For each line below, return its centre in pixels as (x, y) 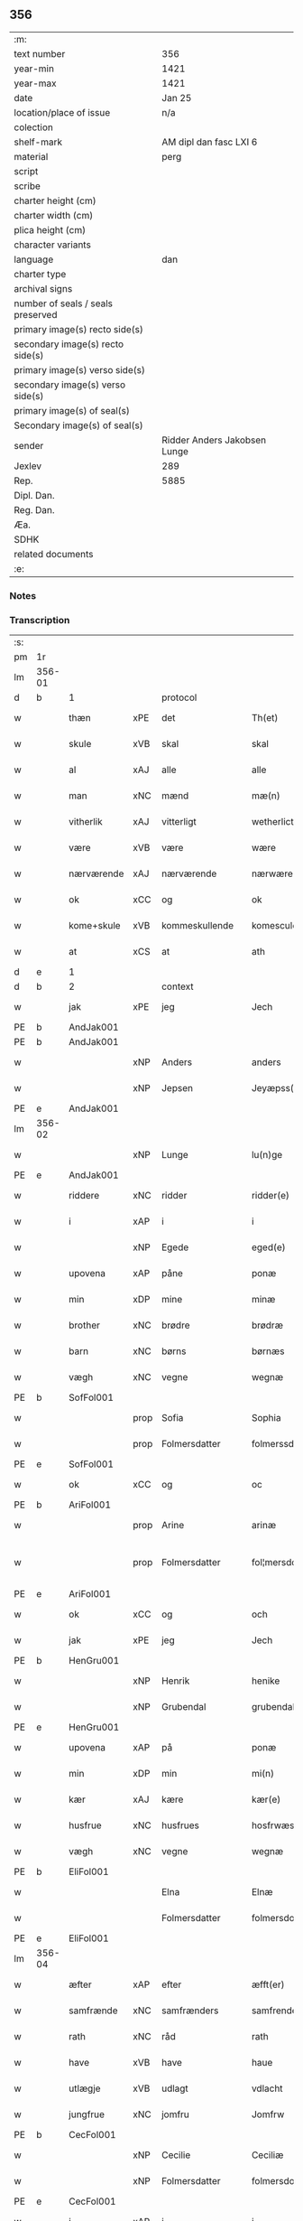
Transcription (40, 620)
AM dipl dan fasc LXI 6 (210, 142)
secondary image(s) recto (69, 344)
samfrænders (190, 2011)
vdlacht (267, 2088)
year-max (35, 83)
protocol (179, 697)
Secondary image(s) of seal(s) (78, 425)
